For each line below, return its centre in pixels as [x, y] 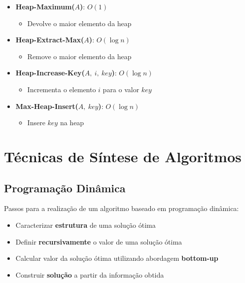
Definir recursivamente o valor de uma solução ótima [99, 241]
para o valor [121, 89]
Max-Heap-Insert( [47, 106]
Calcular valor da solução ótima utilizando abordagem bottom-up [117, 258]
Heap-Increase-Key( [50, 73]
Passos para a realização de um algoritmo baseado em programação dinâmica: [122, 208]
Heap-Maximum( [45, 6]
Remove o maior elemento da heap [79, 56]
